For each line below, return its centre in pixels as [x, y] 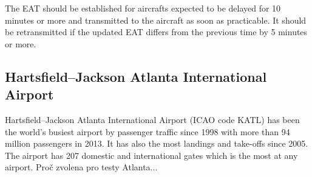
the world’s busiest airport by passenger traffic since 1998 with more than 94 [148, 131]
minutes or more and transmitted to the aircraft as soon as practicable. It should [156, 20]
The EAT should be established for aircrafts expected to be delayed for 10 [143, 8]
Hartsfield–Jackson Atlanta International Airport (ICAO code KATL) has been [152, 119]
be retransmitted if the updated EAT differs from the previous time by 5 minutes [156, 32]
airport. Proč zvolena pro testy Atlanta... [81, 167]
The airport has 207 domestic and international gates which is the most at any [151, 155]
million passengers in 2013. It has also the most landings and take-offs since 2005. [157, 143]
